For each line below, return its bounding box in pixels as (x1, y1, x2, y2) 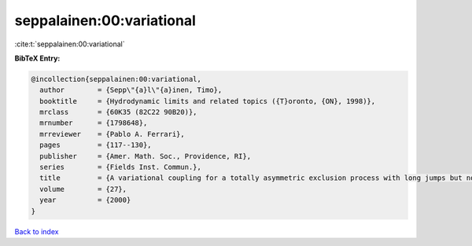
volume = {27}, (39, 185, 127, 193)
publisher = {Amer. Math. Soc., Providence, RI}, (39, 152, 252, 160)
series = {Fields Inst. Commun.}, (39, 163, 202, 172)
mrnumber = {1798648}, (39, 119, 148, 127)
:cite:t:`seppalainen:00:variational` (14, 39, 125, 49)
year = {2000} (39, 196, 131, 204)
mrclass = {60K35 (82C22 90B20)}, (39, 108, 197, 117)
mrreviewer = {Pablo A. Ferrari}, (39, 130, 185, 138)
